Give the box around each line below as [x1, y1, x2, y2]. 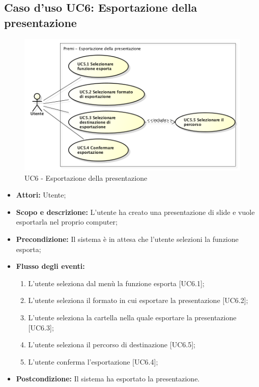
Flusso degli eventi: [16, 261, 85, 271]
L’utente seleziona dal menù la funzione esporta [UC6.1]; [28, 278, 205, 288]
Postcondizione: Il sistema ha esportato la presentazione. [16, 373, 200, 384]
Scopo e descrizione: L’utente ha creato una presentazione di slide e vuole [16, 206, 255, 217]
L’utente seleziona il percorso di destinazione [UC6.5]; [28, 339, 195, 350]
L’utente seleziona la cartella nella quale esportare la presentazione [28, 312, 237, 322]
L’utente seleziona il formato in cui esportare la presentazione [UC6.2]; [28, 295, 248, 306]
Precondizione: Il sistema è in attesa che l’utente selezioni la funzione [16, 233, 239, 244]
